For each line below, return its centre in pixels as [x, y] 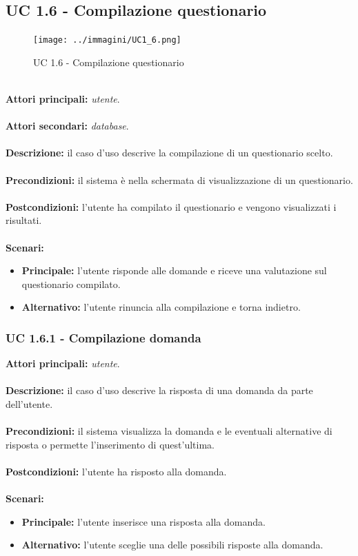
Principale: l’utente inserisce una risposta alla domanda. [143, 521]
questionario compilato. [71, 284]
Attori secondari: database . [67, 126]
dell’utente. [29, 403]
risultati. [24, 220]
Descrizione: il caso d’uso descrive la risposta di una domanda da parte [159, 390]
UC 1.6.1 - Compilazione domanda [103, 337]
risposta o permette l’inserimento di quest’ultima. [110, 444]
